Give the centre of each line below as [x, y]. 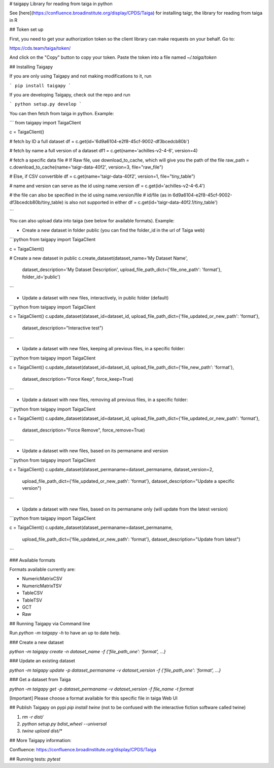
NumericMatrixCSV [42, 579]
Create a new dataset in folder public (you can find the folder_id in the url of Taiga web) [113, 230]
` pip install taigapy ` [40, 86]
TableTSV [32, 600]
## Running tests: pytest [35, 759]
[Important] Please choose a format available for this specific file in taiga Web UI [93, 698]
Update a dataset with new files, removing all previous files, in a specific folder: [105, 400]
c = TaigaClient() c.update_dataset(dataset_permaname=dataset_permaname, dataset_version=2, [111, 470]
